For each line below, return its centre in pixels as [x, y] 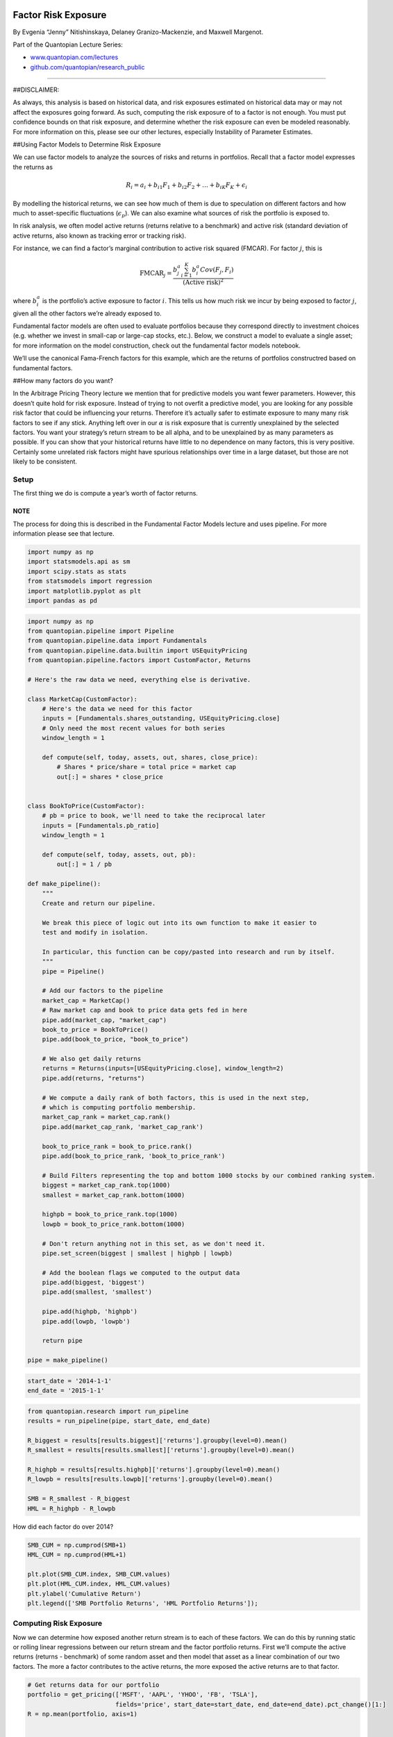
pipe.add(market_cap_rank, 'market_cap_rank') [123, 1127]
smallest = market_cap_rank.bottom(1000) [114, 1195]
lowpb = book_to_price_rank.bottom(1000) [114, 1224]
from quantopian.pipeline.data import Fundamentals [117, 641]
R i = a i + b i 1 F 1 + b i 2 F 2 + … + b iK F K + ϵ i [187, 186]
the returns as [33, 167]
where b [25, 301]
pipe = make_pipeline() [68, 1360]
